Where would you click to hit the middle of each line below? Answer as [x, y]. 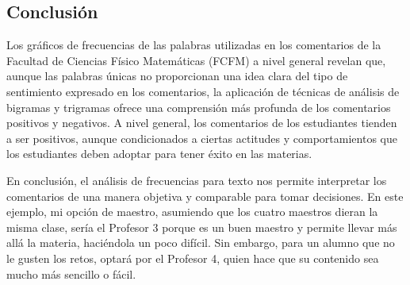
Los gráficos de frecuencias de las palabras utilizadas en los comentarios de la [194, 45]
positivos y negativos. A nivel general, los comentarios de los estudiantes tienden [202, 123]
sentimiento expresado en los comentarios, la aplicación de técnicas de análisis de [203, 91]
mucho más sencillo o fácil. [71, 273]
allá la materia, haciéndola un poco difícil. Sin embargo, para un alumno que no [201, 243]
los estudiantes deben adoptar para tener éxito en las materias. [159, 154]
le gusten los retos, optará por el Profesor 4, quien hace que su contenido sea [193, 258]
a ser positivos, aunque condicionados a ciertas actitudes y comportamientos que [202, 138]
